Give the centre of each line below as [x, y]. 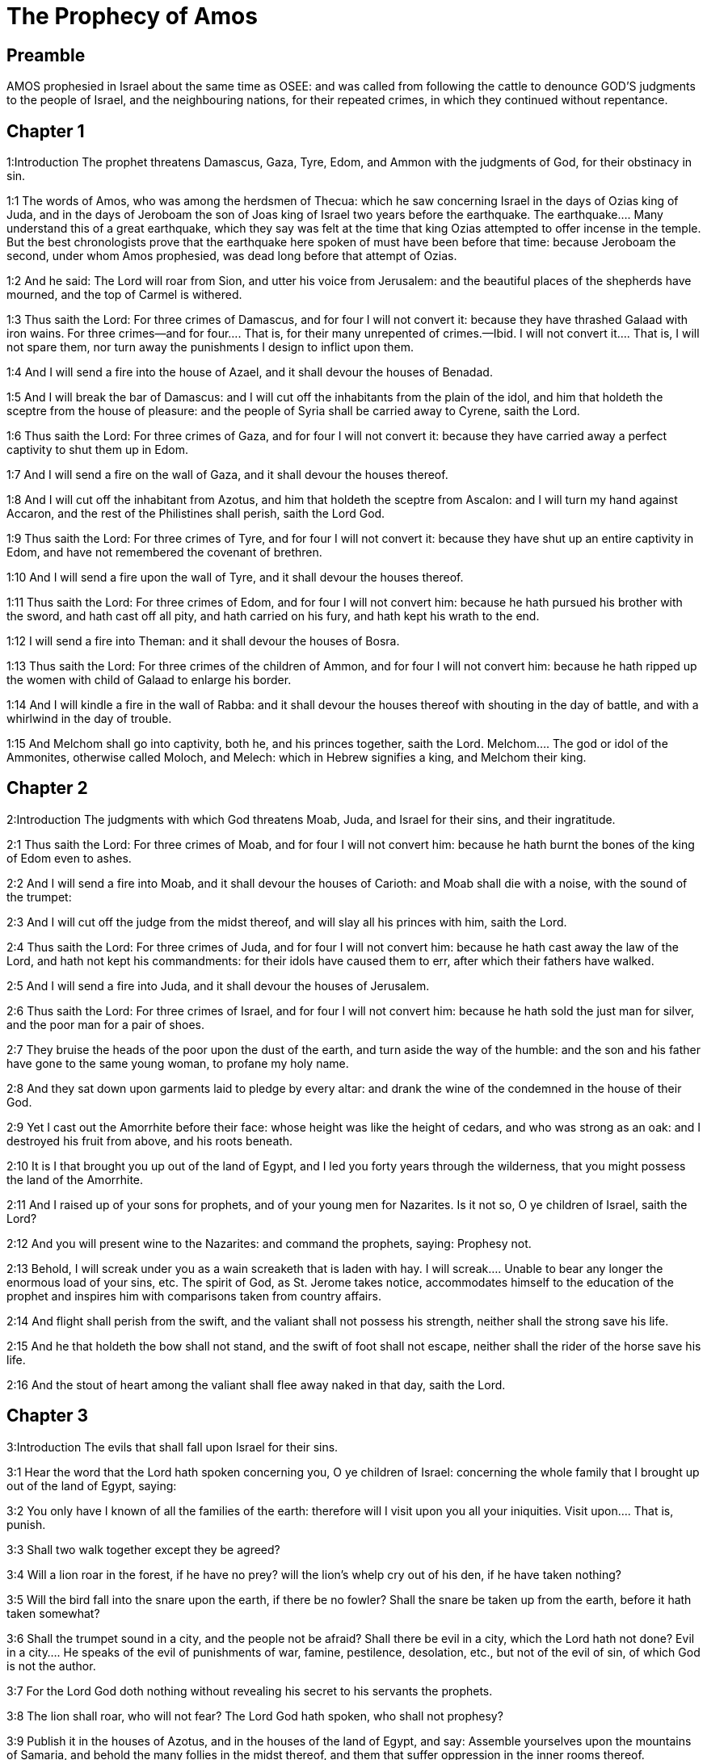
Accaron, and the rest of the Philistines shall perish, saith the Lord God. [196, 514]
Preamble [46, 55]
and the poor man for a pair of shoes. [106, 1024]
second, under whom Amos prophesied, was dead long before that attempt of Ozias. [232, 256]
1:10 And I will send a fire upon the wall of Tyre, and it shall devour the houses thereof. [235, 578]
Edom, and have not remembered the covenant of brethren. [164, 552]
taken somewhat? [53, 1613]
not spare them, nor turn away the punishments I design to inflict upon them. [210, 347]
